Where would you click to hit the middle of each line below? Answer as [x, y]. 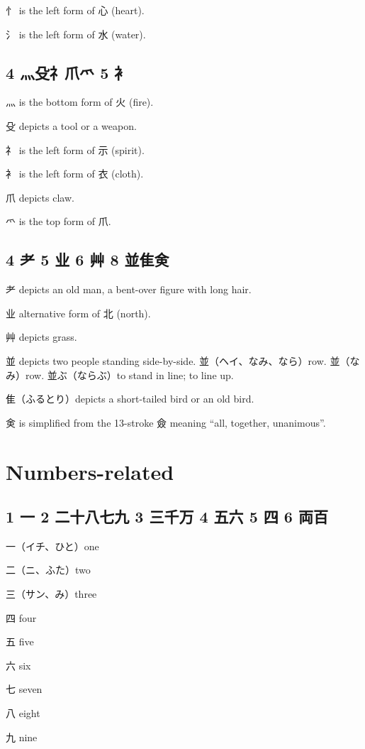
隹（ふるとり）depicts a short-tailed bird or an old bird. [130, 399]
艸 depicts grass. [41, 337]
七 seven [24, 689]
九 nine [22, 737]
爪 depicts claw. [40, 197]
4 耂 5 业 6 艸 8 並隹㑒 [88, 259]
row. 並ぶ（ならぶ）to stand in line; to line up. [129, 374]
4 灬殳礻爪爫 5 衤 [68, 72]
